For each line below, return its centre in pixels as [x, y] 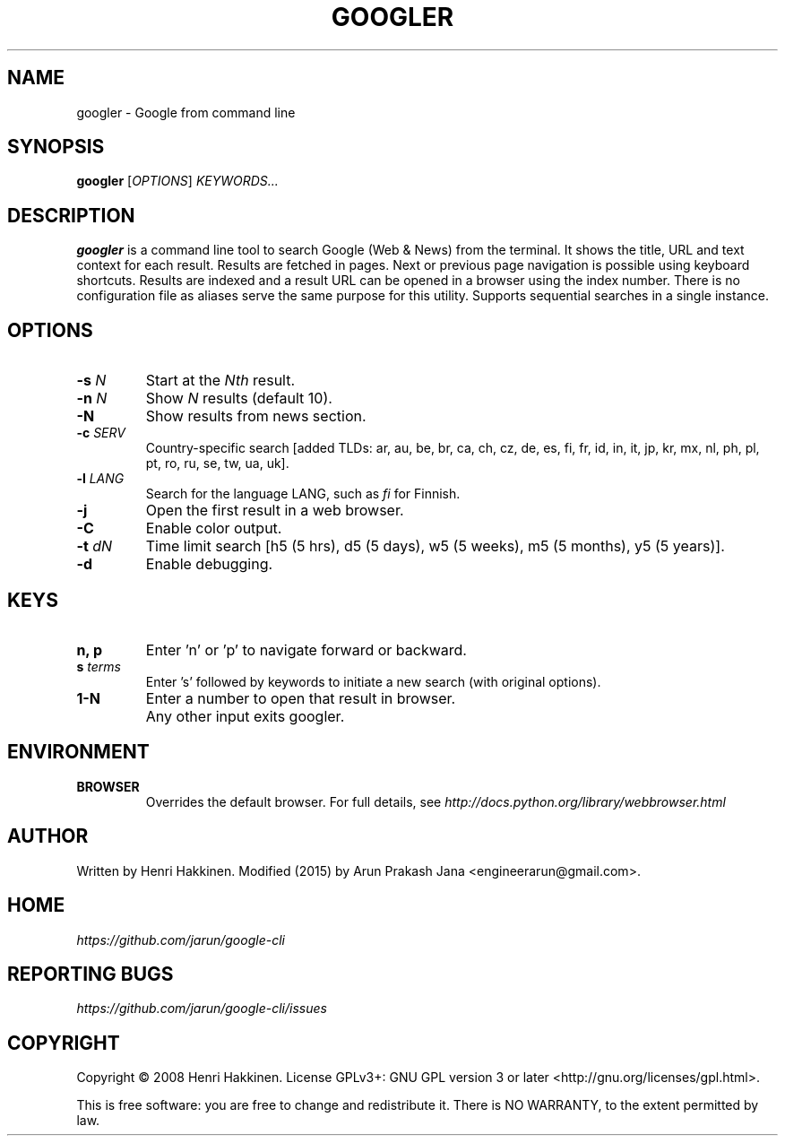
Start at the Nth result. [220, 381]
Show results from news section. [256, 416]
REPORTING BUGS [91, 974]
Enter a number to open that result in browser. [301, 698]
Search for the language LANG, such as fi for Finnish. [303, 494]
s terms [99, 666]
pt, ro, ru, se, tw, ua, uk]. [217, 463]
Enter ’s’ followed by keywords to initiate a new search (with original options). [373, 681]
